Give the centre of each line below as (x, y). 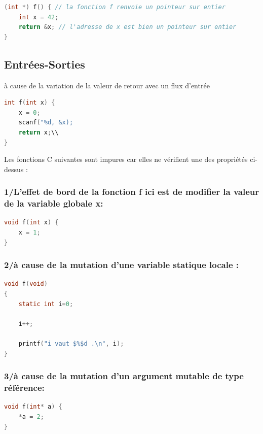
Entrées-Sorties (45, 64)
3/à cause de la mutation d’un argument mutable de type (124, 376)
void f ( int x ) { (31, 223)
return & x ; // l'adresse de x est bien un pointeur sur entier (127, 27)
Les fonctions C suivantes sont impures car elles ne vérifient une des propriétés (126, 159)
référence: (24, 388)
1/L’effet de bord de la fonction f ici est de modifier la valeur (132, 192)
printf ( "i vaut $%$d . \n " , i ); (71, 344)
